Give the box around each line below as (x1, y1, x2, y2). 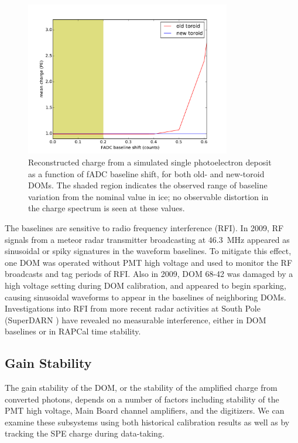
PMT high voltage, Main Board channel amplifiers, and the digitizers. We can (5, 404, 285, 417)
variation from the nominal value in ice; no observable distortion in (28, 190, 269, 202)
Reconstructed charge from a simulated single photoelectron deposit (28, 155, 272, 168)
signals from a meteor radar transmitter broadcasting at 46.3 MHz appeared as (5, 233, 290, 245)
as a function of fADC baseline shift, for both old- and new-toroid (28, 167, 265, 180)
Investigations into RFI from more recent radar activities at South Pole (5, 302, 261, 315)
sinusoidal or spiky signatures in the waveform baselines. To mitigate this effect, (5, 245, 292, 257)
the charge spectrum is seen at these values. (28, 202, 185, 214)
